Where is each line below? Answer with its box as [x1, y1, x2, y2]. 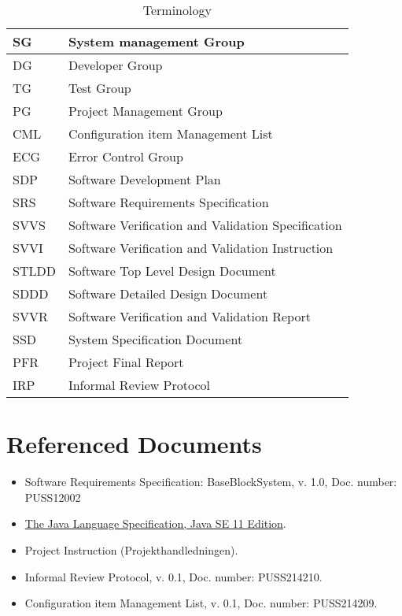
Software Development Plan [68, 170, 221, 188]
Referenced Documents [6, 428, 262, 460]
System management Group [68, 32, 245, 50]
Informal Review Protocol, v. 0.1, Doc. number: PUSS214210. [24, 568, 323, 584]
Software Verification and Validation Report [68, 307, 311, 325]
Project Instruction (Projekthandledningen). [24, 541, 238, 558]
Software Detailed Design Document [68, 284, 268, 302]
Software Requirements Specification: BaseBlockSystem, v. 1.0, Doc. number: [24, 473, 397, 490]
